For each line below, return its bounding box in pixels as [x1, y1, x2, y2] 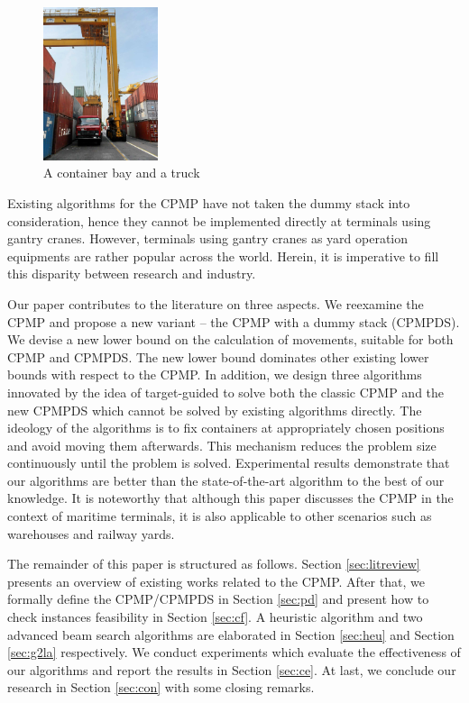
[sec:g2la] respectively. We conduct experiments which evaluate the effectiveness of [7, 643, 461, 662]
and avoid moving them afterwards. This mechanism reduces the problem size [7, 435, 437, 454]
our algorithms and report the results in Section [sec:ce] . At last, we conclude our [7, 660, 456, 679]
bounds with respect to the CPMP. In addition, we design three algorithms [7, 365, 422, 384]
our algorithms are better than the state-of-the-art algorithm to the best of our [7, 470, 445, 489]
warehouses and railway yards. [7, 524, 175, 543]
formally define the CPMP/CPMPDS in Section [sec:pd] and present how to [7, 589, 429, 608]
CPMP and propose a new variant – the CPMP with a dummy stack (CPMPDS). [7, 312, 460, 331]
